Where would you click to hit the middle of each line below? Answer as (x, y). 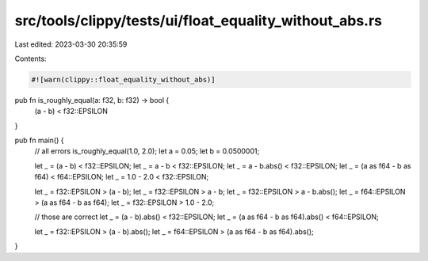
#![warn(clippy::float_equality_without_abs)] (123, 79)
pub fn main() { (39, 140)
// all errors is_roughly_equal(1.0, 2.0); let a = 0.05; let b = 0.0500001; (147, 151)
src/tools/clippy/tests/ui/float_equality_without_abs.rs (199, 21)
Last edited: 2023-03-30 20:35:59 (71, 44)
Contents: (31, 59)
